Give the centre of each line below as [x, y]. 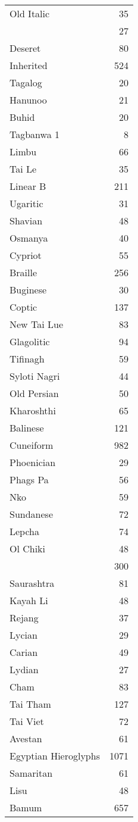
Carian [24, 652]
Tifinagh [27, 359]
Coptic [23, 307]
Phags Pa [29, 479]
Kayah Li [29, 600]
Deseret [25, 48]
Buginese [28, 290]
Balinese [27, 428]
